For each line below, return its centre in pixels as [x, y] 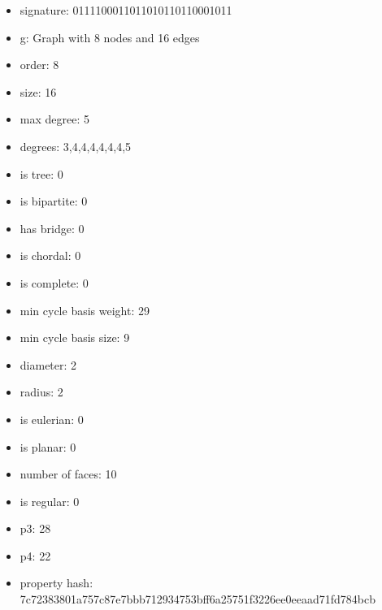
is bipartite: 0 [54, 201]
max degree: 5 [54, 119]
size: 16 [38, 91]
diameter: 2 [48, 364]
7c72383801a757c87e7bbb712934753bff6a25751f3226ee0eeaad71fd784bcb [198, 599]
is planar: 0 [48, 446]
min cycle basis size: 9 [75, 337]
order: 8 [39, 65]
